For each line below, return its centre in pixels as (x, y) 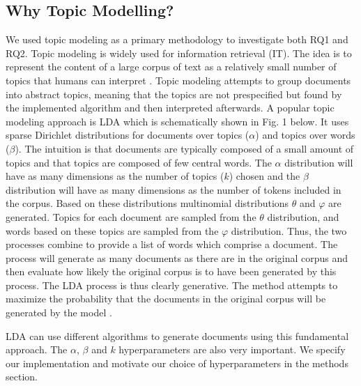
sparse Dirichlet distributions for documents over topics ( (128, 135)
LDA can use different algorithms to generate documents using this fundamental (177, 335)
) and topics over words (305, 135)
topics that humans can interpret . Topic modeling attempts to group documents (178, 80)
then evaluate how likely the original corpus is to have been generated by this (171, 271)
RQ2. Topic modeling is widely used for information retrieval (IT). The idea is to (179, 53)
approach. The (37, 349)
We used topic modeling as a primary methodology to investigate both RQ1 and (177, 39)
